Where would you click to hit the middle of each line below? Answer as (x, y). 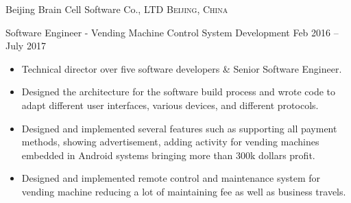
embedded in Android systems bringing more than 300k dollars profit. (168, 155)
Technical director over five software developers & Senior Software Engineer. (182, 68)
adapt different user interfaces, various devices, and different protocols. (170, 105)
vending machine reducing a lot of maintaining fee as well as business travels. (184, 191)
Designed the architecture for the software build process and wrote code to (179, 92)
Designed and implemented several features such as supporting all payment (179, 128)
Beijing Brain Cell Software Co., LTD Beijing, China (117, 9)
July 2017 (26, 46)
